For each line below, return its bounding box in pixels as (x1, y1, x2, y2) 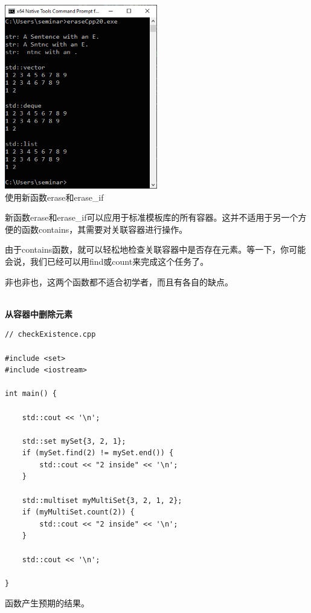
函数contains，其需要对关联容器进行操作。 (21, 222, 188, 235)
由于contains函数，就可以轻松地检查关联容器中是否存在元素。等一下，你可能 (5, 243, 306, 256)
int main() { (5, 389, 57, 398)
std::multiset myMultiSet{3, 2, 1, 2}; (22, 496, 182, 505)
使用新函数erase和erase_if (5, 190, 104, 203)
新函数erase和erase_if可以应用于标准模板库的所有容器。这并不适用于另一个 (5, 211, 298, 224)
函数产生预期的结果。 (5, 597, 89, 609)
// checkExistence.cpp (5, 330, 96, 339)
